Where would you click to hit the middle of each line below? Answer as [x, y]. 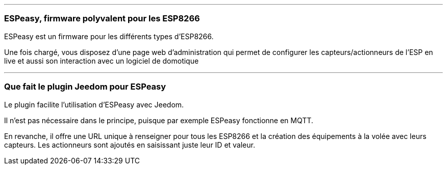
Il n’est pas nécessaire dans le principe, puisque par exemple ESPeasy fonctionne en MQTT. [159, 120]
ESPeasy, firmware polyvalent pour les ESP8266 [102, 19]
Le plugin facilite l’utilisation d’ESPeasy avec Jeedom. [94, 104]
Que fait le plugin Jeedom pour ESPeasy [85, 87]
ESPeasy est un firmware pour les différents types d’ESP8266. [109, 36]
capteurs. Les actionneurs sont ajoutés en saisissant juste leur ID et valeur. [130, 145]
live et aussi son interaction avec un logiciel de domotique [102, 61]
